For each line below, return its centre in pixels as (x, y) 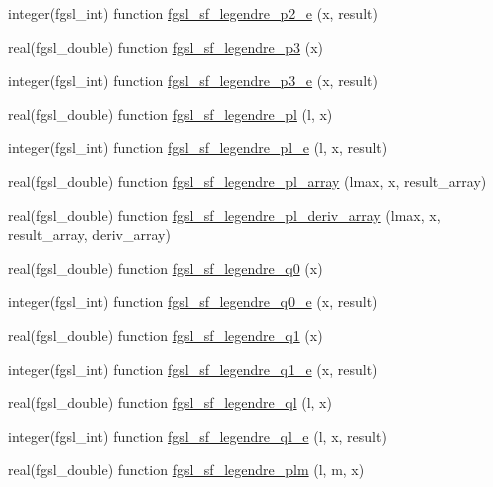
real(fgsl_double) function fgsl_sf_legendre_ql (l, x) (170, 402)
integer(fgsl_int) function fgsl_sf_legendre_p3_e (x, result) (193, 80)
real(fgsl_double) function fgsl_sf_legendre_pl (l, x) (170, 113)
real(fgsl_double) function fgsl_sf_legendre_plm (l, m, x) (186, 469)
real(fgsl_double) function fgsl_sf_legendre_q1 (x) (165, 334)
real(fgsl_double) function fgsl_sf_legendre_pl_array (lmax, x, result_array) (247, 180)
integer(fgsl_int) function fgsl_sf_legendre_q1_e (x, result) (193, 368)
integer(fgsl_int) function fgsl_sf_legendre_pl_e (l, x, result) (198, 147)
